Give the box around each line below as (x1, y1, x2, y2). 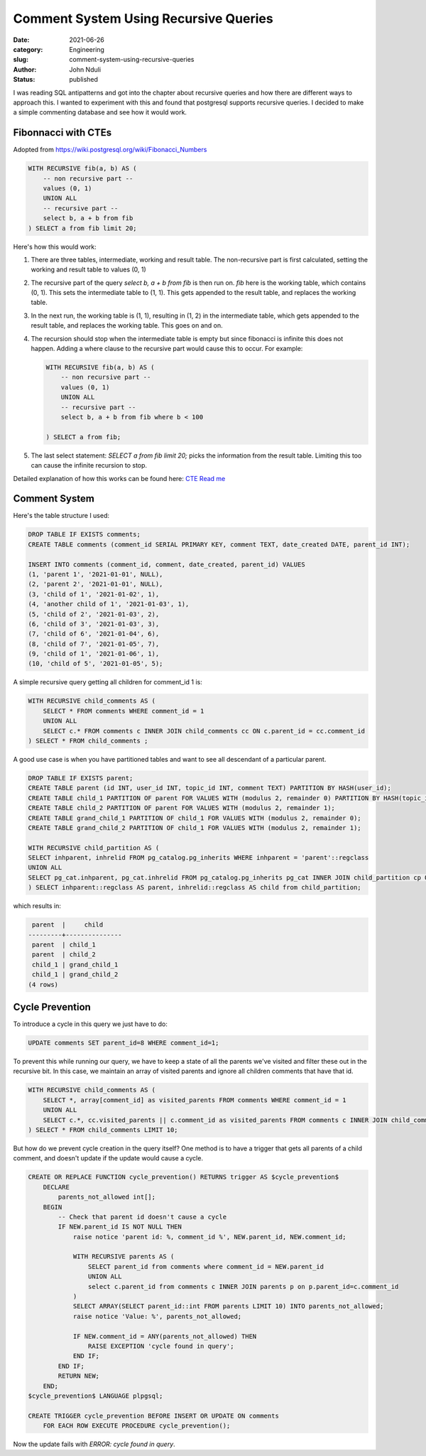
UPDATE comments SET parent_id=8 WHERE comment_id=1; (28, 1039, 219, 1047)
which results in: (13, 902, 62, 910)
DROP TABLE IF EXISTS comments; (28, 530, 141, 539)
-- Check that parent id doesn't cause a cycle (58, 1212, 227, 1221)
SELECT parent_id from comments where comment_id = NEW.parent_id (87, 1262, 324, 1271)
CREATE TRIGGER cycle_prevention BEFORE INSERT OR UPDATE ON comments (28, 1411, 280, 1420)
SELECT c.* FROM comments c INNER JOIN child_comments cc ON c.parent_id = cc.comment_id (43, 727, 366, 735)
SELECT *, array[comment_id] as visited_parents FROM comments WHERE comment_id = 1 (43, 1096, 347, 1104)
